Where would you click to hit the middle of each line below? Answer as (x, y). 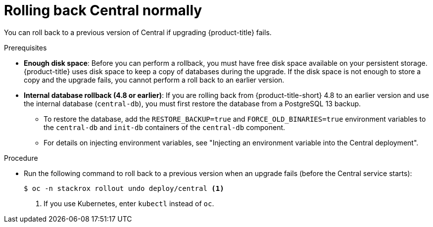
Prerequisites (25, 47)
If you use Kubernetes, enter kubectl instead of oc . (129, 203)
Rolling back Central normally (103, 10)
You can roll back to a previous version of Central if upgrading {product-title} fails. (138, 32)
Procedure (21, 158)
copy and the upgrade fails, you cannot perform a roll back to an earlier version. (154, 80)
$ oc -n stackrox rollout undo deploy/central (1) (124, 188)
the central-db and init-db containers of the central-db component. (165, 127)
